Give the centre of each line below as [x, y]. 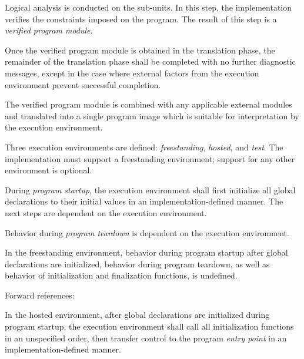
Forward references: [40, 295]
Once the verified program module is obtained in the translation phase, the [140, 50]
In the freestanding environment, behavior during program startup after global [146, 252]
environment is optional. [49, 170]
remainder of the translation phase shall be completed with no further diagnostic [150, 61]
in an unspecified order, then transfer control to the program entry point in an [146, 338]
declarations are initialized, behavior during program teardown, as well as [137, 264]
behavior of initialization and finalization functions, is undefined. [121, 275]
